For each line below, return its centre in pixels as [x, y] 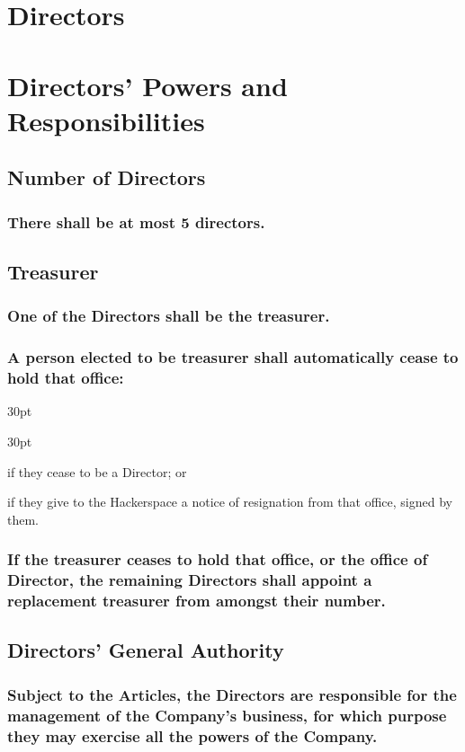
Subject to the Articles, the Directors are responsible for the [232, 694]
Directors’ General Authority [146, 650]
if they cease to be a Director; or [97, 471]
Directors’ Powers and [148, 85]
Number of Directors [107, 177]
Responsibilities [106, 120]
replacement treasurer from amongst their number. [197, 601]
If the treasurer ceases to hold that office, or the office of [218, 559]
